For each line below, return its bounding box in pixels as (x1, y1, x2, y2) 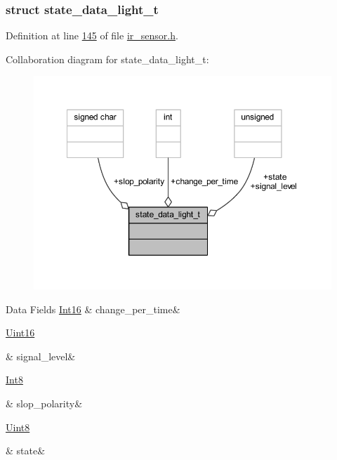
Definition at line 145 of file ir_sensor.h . (6, 28, 178, 43)
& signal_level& (6, 348, 76, 363)
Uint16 (6, 325, 35, 340)
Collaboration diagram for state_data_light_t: (6, 51, 209, 66)
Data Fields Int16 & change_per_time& (6, 301, 180, 316)
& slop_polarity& (6, 396, 83, 411)
